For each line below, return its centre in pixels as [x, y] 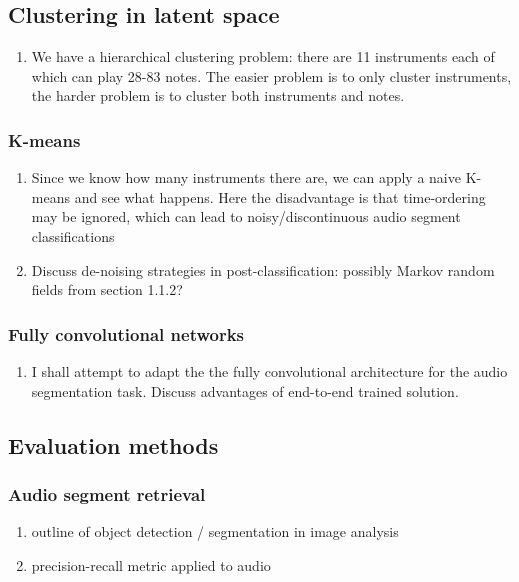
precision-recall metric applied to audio [151, 564]
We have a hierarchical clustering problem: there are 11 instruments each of [263, 56]
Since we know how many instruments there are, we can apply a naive [246, 177]
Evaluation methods [113, 444]
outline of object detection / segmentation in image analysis [215, 531]
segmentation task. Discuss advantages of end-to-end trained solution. [245, 390]
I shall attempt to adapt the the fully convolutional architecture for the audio [269, 370]
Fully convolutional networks [126, 333]
